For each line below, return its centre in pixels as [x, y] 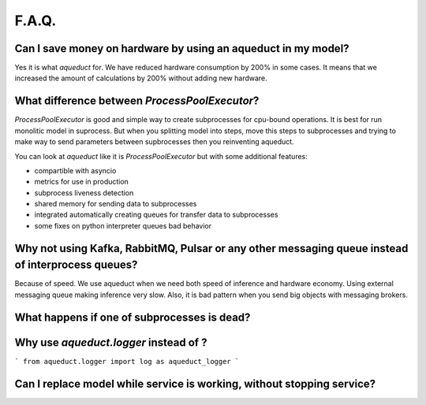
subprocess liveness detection [84, 192]
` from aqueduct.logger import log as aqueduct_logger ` [127, 361]
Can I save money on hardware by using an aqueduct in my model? [182, 48]
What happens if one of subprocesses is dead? [133, 317]
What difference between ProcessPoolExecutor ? [137, 101]
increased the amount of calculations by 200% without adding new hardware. [141, 78]
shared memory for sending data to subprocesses [116, 204]
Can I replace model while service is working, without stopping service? [195, 383]
